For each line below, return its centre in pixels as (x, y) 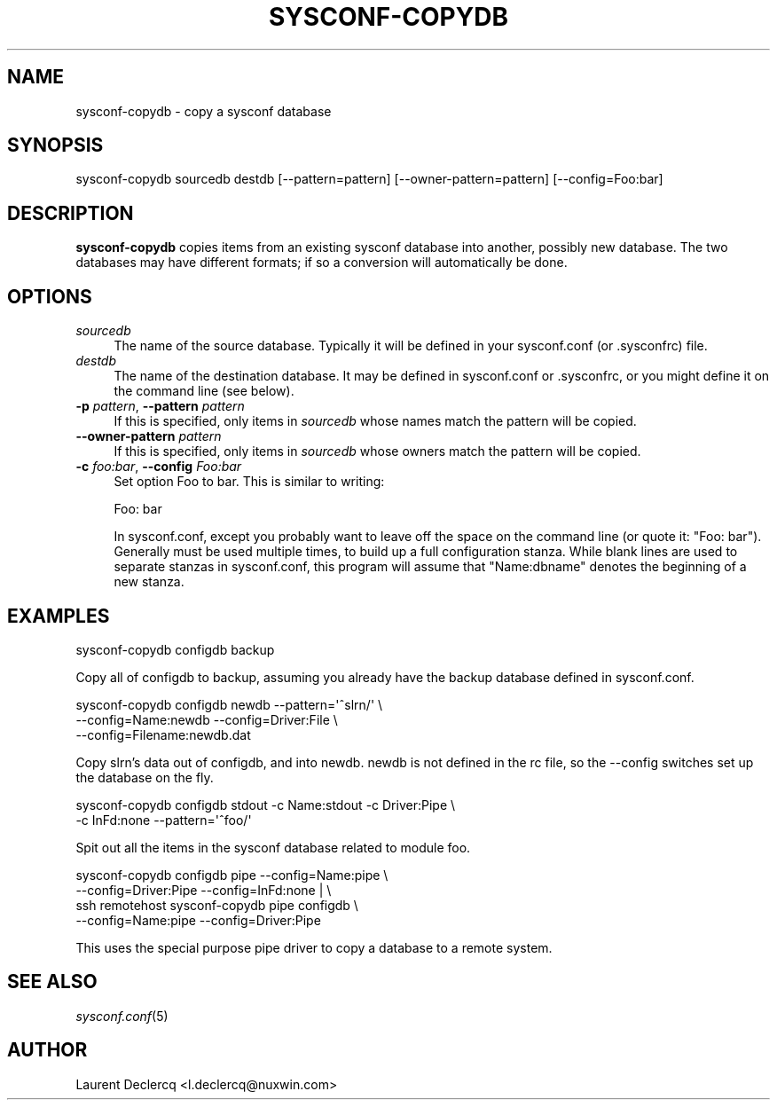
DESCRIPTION (71, 213)
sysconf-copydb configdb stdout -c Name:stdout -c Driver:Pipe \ (266, 805)
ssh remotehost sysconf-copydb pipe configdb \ (217, 905)
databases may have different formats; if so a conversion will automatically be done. (322, 263)
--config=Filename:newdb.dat (163, 734)
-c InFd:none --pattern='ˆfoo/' (164, 820)
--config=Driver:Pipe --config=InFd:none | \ (204, 890)
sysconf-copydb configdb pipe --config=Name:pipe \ (232, 875)
